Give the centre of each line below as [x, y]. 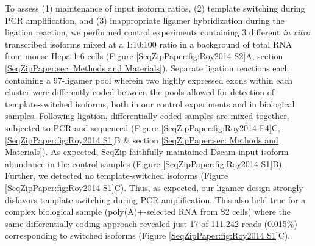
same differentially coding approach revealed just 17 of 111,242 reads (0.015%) [151, 223]
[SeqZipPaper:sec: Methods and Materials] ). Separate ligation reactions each [147, 67]
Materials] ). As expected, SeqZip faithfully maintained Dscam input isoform [147, 152]
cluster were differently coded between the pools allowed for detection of [140, 92]
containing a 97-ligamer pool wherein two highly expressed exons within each [149, 80]
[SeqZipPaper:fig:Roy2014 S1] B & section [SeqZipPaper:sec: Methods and [142, 139]
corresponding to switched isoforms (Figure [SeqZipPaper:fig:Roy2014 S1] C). [148, 235]
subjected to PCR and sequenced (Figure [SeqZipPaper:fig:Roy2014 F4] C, [143, 127]
